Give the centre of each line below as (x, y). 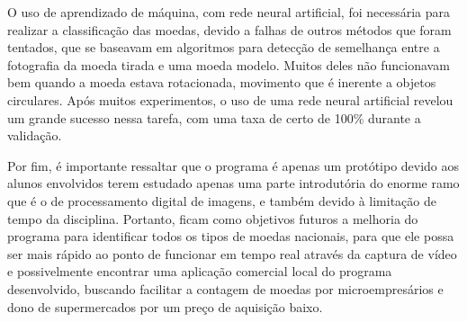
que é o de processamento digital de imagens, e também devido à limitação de (222, 200)
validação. (35, 135)
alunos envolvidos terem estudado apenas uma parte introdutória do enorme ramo (233, 183)
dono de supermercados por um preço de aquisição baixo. (165, 306)
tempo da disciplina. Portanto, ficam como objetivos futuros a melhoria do (213, 218)
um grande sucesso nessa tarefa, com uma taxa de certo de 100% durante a (214, 117)
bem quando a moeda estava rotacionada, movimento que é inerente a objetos (222, 82)
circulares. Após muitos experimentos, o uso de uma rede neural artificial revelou (230, 99)
